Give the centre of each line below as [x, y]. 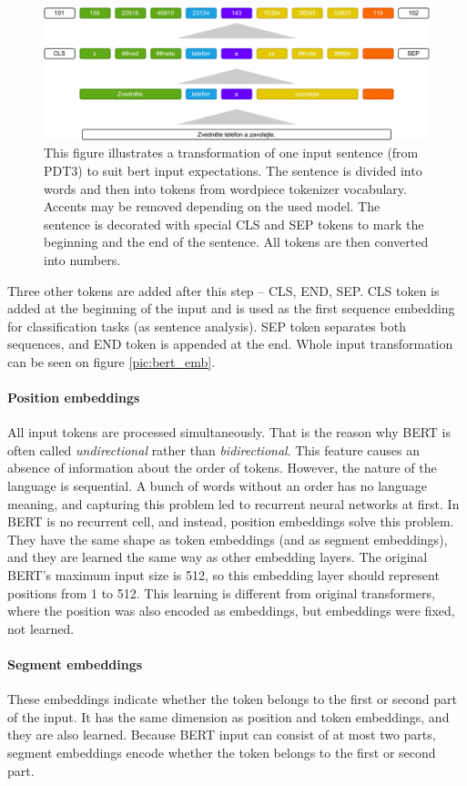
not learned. [41, 628]
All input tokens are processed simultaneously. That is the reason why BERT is [229, 432]
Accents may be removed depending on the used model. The [212, 206]
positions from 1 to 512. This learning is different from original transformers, [221, 592]
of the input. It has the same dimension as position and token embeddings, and [228, 716]
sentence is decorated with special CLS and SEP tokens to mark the [234, 224]
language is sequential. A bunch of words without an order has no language [217, 486]
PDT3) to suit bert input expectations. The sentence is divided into [233, 170]
